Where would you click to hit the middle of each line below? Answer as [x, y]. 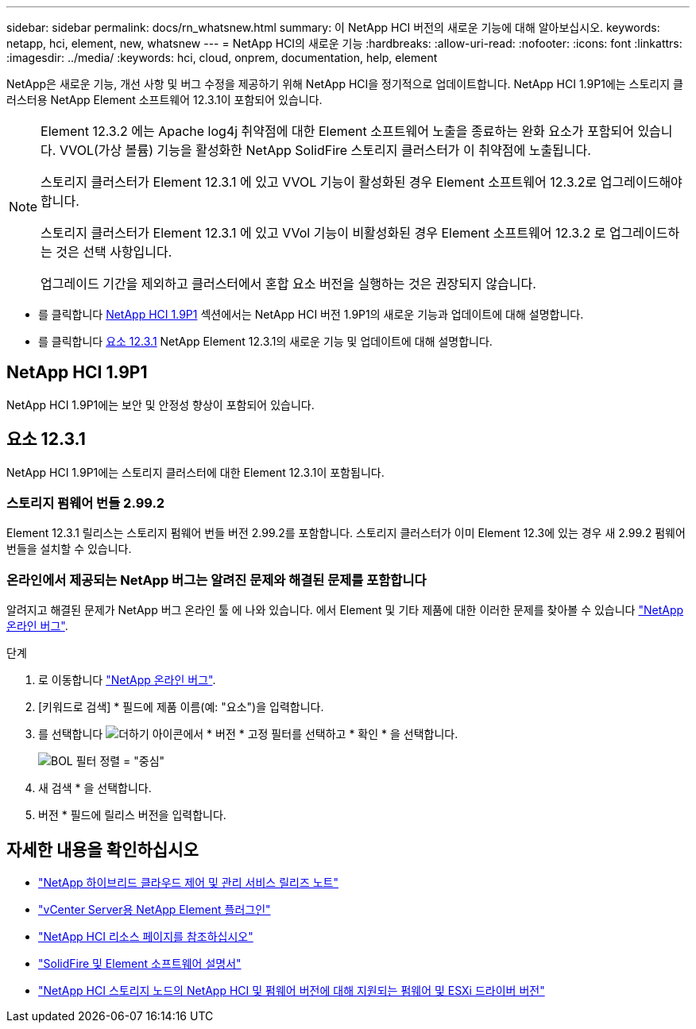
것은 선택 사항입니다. [114, 252]
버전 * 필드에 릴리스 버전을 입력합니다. [132, 815]
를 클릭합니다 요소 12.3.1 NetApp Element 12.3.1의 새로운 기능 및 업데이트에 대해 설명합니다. [265, 341]
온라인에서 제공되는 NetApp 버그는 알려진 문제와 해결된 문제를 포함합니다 [217, 580]
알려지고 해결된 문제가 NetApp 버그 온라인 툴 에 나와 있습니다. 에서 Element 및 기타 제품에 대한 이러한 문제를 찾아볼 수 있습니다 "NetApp [345, 610]
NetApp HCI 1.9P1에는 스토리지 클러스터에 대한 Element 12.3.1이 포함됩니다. [195, 472]
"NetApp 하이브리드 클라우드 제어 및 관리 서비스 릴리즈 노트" [188, 883]
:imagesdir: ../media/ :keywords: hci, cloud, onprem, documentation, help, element [222, 58]
